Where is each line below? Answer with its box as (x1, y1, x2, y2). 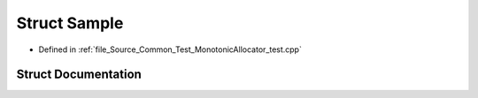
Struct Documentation (16, 67, 142, 82)
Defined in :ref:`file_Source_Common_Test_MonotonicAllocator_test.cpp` (38, 44, 303, 55)
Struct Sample (16, 13, 124, 33)
